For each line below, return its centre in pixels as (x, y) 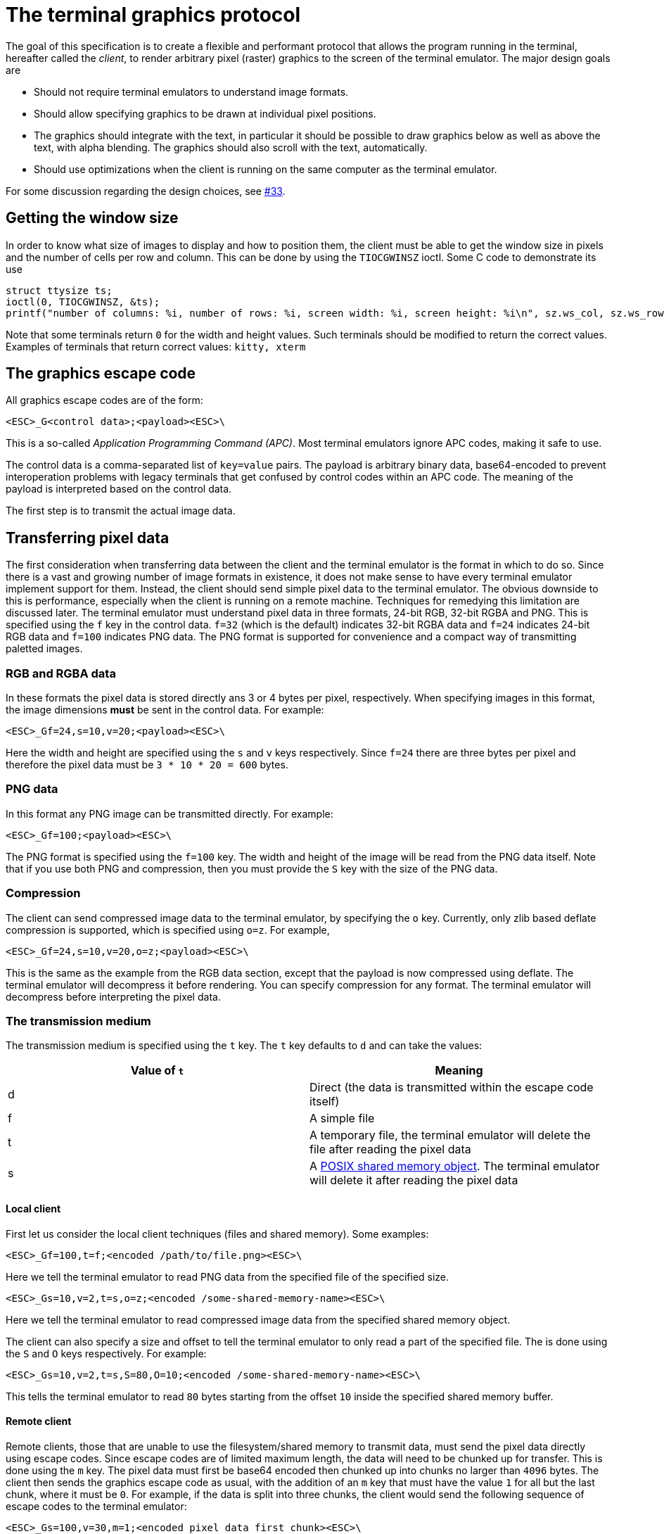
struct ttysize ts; (59, 290)
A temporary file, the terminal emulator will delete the (450, 1135)
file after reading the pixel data (390, 1149)
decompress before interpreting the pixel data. (113, 996)
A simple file (342, 1118)
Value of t (157, 1071)
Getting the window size (92, 218)
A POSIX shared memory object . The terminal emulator (455, 1166)
